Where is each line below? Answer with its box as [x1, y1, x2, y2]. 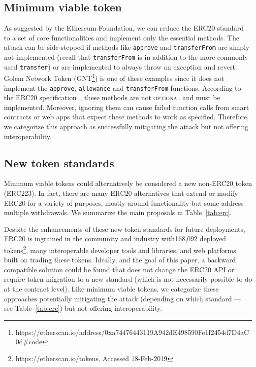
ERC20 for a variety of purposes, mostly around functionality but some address [4, 197, 244, 208]
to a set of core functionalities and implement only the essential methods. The [4, 32, 239, 42]
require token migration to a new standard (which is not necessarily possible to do [4, 274, 252, 284]
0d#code [15, 336, 42, 347]
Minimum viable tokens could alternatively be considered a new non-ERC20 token [4, 178, 252, 188]
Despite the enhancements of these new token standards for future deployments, [4, 223, 245, 234]
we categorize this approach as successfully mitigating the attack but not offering [4, 121, 249, 132]
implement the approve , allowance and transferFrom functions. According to [4, 82, 241, 93]
